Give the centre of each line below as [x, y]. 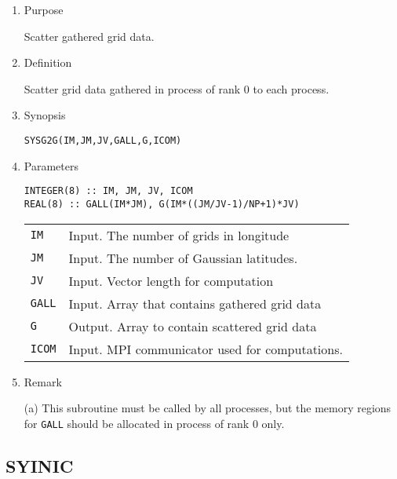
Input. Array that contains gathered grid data [195, 303]
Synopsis [45, 115]
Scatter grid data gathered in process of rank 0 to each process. [177, 88]
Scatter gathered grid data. [89, 36]
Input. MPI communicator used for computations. [206, 349]
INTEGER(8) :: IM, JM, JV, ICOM [108, 191]
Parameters [51, 165]
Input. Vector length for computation [171, 280]
